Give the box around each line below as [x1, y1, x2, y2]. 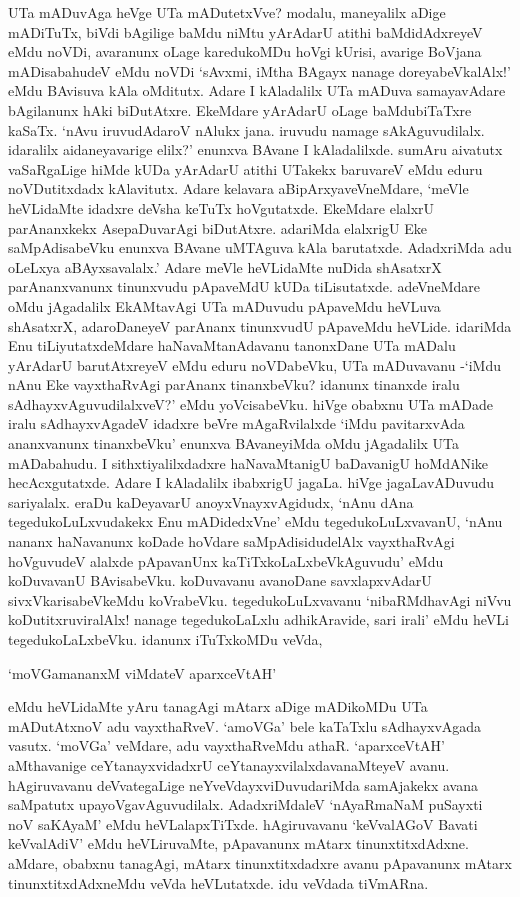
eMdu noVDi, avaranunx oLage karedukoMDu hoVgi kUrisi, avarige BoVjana [8, 41, 482, 62]
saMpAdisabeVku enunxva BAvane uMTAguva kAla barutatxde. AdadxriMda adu [8, 237, 512, 258]
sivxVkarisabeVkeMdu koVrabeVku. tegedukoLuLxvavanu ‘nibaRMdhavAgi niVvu [8, 589, 512, 610]
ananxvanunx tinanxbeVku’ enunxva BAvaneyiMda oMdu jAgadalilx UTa [8, 433, 460, 454]
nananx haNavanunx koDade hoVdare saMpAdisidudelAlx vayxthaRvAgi [8, 531, 455, 552]
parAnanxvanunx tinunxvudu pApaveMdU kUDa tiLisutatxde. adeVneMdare [8, 276, 480, 297]
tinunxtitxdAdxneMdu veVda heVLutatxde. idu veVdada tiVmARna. [8, 872, 429, 893]
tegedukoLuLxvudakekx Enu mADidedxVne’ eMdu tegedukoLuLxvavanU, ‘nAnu [8, 511, 503, 532]
